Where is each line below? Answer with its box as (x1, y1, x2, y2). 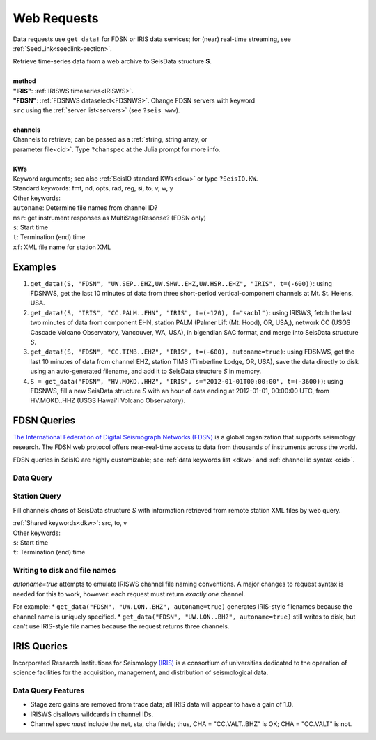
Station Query (13, 492, 62, 501)
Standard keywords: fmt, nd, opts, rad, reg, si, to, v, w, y (13, 184, 173, 192)
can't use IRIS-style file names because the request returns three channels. (13, 622, 230, 630)
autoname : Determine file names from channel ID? (13, 204, 158, 212)
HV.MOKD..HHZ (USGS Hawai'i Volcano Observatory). (30, 396, 186, 405)
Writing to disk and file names (13, 566, 116, 575)
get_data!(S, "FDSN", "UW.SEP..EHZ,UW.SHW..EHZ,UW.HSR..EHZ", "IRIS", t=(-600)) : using (30, 279, 332, 287)
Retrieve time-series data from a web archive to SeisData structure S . (13, 57, 212, 66)
